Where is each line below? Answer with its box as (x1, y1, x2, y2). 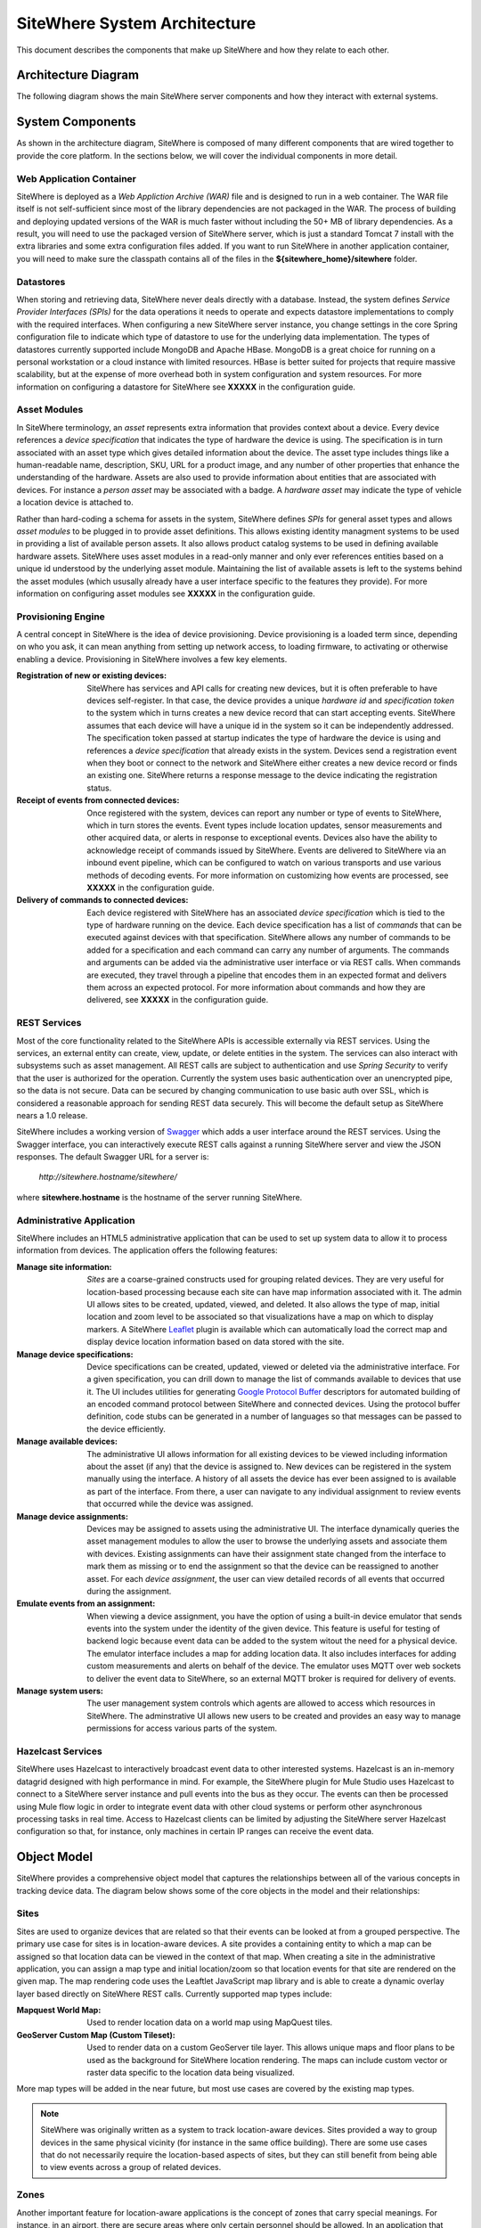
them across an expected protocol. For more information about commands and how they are (86, 982, 427, 993)
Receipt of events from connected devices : (16, 795, 180, 806)
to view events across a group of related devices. (40, 2162, 222, 2173)
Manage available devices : (16, 1436, 118, 1447)
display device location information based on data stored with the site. (86, 1337, 345, 1347)
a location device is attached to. (16, 497, 134, 508)
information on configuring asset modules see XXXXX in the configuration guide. (16, 588, 315, 599)
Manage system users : (16, 1685, 104, 1697)
